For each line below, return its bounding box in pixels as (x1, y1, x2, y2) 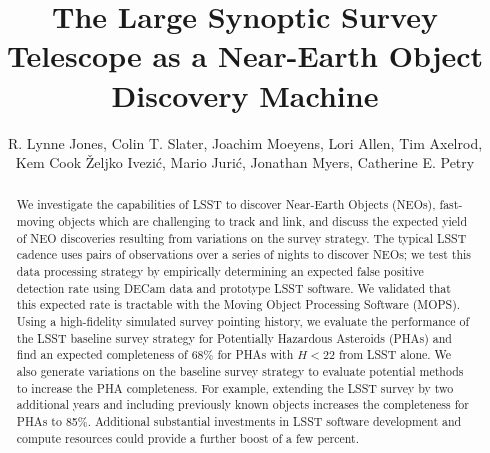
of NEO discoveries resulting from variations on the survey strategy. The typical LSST (16, 229, 467, 246)
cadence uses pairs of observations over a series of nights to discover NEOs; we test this (16, 246, 471, 263)
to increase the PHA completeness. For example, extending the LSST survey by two (16, 379, 454, 396)
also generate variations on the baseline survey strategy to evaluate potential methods (16, 363, 464, 380)
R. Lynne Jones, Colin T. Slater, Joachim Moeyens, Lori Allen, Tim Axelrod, (7, 132, 483, 153)
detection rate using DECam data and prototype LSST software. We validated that (16, 279, 451, 296)
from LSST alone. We (338, 346, 452, 363)
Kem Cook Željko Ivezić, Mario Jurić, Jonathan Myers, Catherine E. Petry (15, 152, 475, 173)
